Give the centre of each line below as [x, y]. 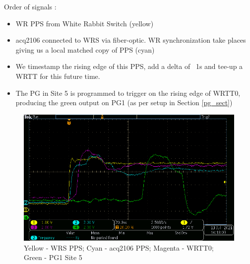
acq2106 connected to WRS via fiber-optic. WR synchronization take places [131, 40]
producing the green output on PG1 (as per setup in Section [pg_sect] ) [124, 102]
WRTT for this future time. [58, 76]
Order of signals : [30, 6]
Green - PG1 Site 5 [53, 257]
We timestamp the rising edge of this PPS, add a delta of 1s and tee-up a [129, 66]
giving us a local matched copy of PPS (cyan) [85, 49]
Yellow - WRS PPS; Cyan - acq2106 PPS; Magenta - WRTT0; [119, 247]
